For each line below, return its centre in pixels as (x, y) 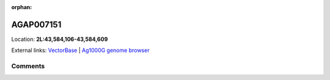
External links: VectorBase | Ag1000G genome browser (80, 50)
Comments (28, 66)
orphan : (22, 7)
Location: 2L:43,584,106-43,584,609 (60, 39)
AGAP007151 (36, 24)
